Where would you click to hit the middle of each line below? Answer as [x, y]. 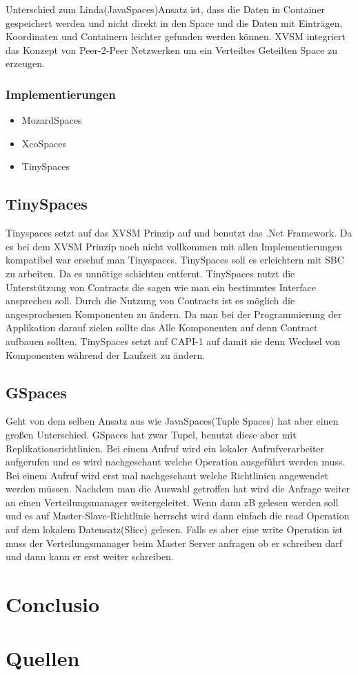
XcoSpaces [44, 143]
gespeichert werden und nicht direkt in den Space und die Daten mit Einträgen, [174, 22]
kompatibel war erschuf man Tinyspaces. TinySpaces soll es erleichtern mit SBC [175, 260]
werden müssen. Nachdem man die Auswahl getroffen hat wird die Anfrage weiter [178, 489]
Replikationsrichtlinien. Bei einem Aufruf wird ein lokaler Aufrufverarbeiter [165, 448]
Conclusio [53, 604]
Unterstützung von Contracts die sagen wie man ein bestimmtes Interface [161, 287]
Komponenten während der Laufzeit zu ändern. [106, 354]
